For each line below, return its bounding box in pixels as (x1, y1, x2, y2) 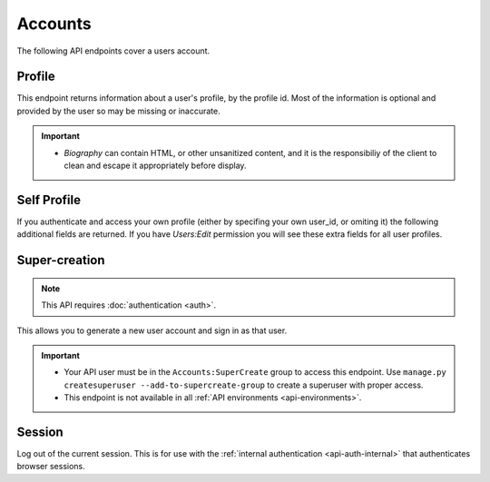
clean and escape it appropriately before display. (64, 160, 247, 172)
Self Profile (16, 192, 82, 208)
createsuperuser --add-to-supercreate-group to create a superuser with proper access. (64, 379, 424, 390)
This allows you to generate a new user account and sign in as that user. (16, 325, 288, 336)
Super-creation (16, 252, 105, 268)
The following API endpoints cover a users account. (16, 45, 211, 56)
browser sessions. (16, 461, 85, 472)
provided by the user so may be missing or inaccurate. (16, 105, 221, 116)
